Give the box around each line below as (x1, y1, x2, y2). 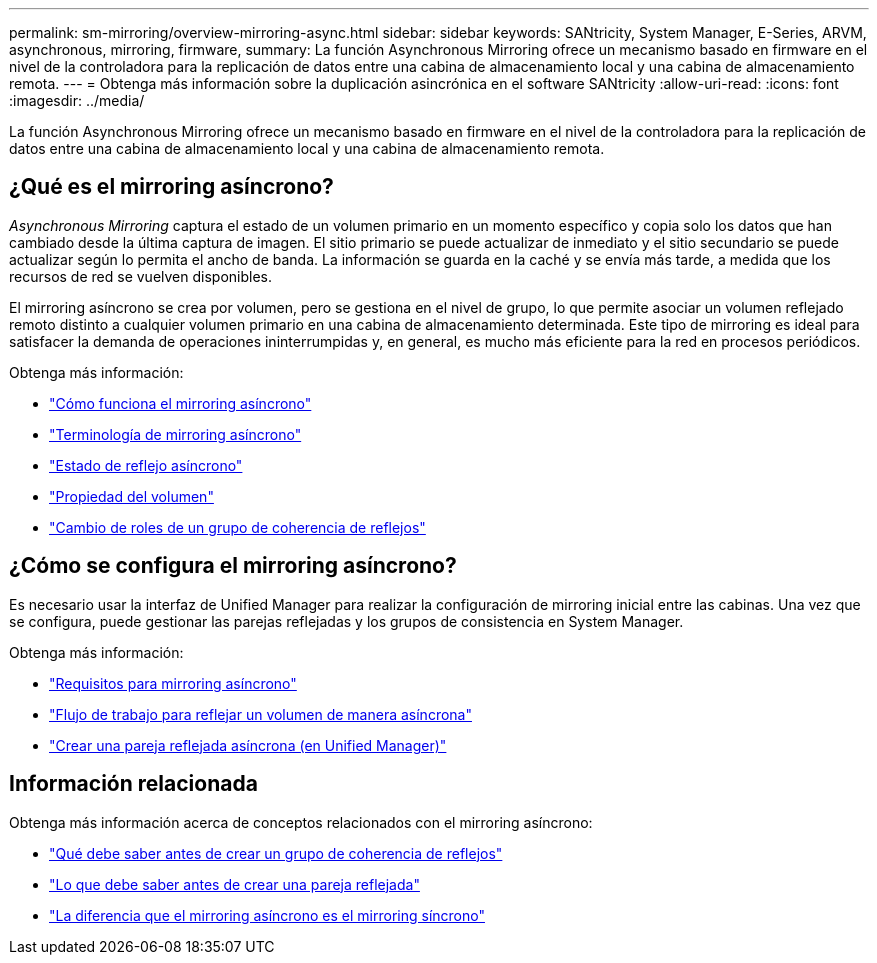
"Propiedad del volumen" (49, 487, 214, 505)
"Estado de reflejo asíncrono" (49, 456, 243, 474)
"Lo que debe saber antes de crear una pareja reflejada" (49, 875, 420, 893)
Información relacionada (9, 771, 258, 797)
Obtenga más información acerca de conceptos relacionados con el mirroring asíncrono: (9, 813, 593, 831)
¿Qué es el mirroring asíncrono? (9, 174, 334, 200)
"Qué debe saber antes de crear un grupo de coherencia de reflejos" (49, 844, 503, 862)
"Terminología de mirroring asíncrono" (49, 425, 302, 443)
